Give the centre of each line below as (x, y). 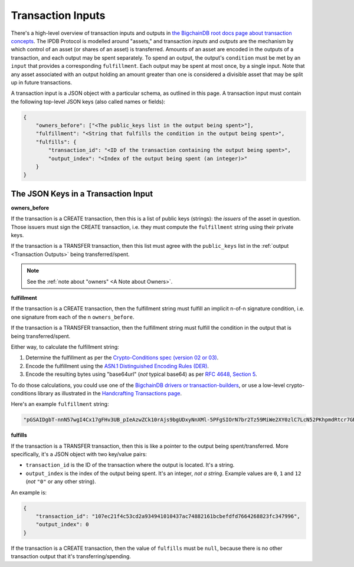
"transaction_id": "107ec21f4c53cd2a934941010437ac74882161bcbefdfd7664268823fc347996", (168, 516)
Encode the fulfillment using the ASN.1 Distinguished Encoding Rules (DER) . (117, 366)
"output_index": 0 (62, 525)
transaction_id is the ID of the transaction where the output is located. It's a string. (130, 465)
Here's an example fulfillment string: (60, 404)
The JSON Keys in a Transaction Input (82, 194)
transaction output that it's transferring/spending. (71, 556)
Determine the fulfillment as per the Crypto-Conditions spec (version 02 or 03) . (122, 358)
